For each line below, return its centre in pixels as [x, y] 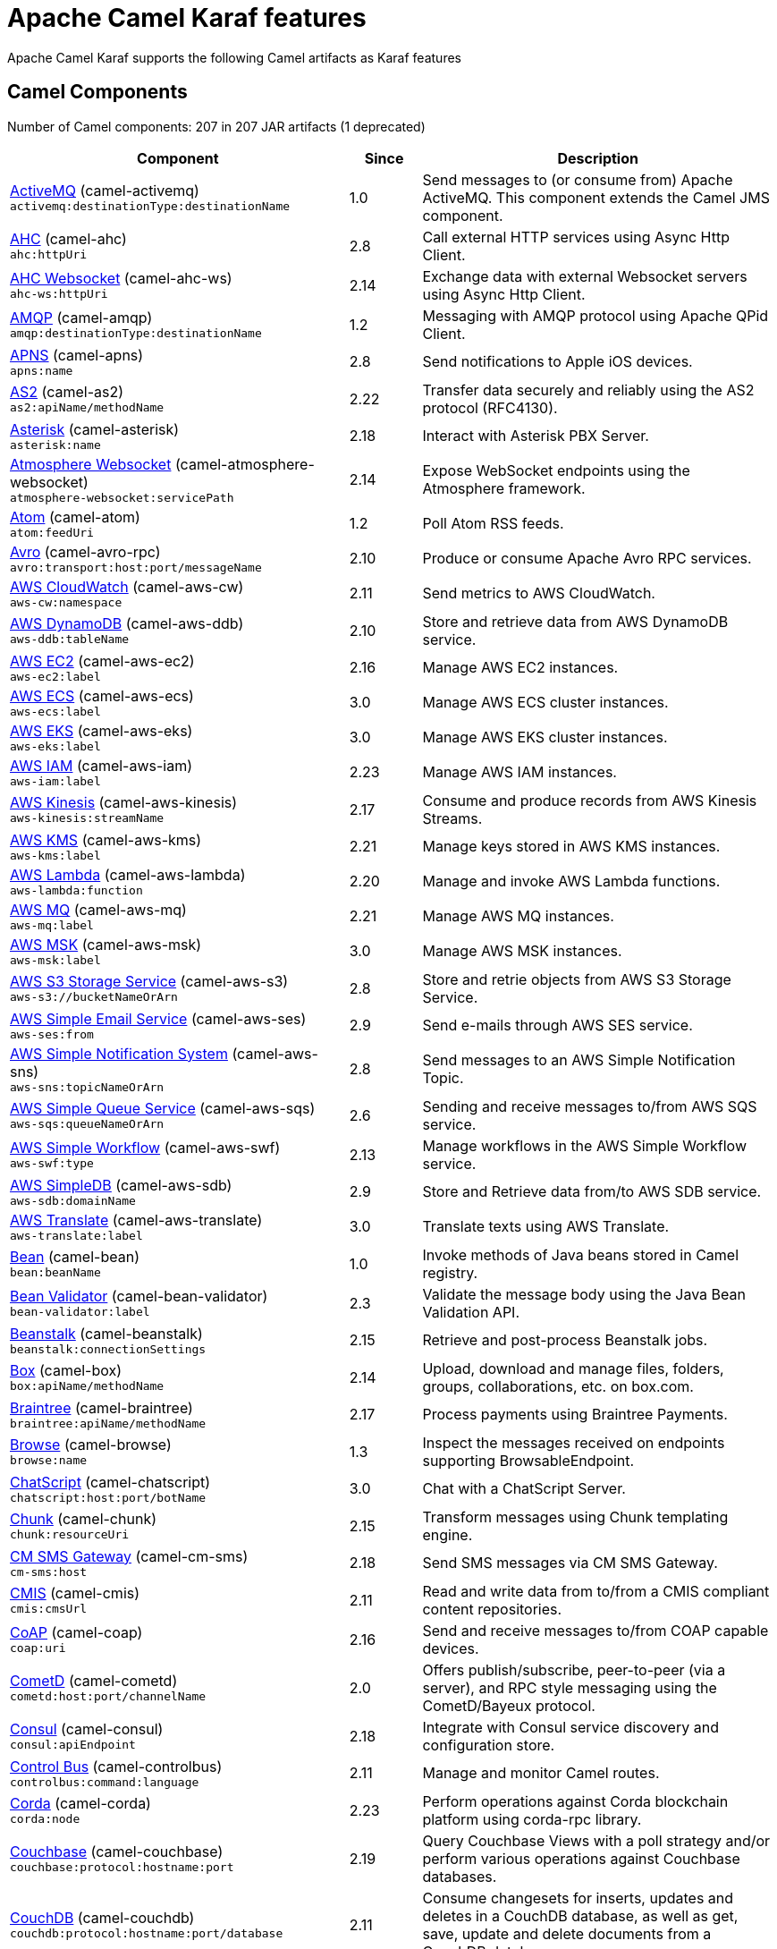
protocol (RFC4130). [490, 407]
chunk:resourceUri [70, 1535]
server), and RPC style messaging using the [570, 1687]
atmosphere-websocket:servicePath [122, 497]
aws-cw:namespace [66, 602]
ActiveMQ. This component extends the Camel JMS [596, 197]
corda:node [45, 1819]
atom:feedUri [52, 532]
